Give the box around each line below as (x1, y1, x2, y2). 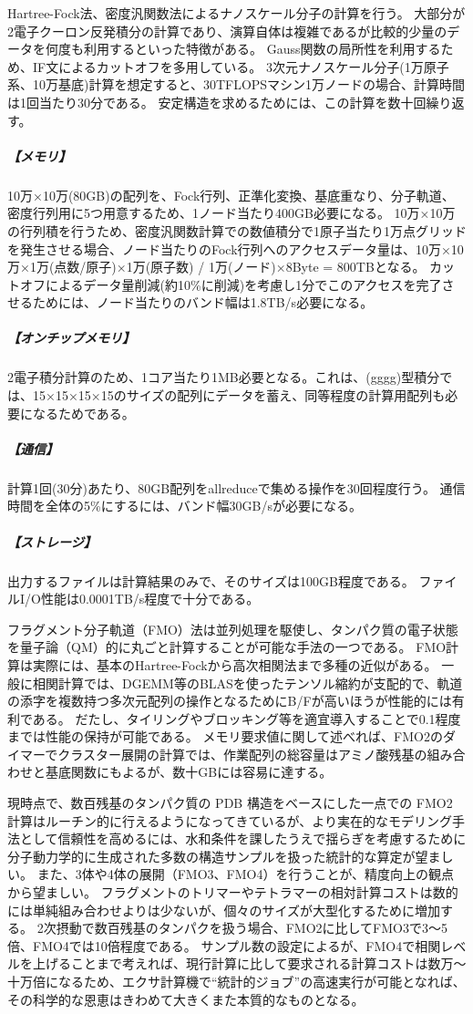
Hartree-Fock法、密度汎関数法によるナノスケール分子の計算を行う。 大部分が (7, 4, 466, 22)
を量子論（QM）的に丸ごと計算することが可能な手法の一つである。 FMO (7, 637, 447, 657)
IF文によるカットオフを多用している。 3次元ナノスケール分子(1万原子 (32, 57, 449, 76)
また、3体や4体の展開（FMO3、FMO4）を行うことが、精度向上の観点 (36, 864, 455, 884)
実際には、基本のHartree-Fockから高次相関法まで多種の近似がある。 (32, 655, 437, 674)
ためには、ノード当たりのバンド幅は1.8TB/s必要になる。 (32, 293, 374, 312)
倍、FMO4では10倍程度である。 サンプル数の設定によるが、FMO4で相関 (7, 936, 441, 955)
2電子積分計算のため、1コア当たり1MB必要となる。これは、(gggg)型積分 (7, 367, 440, 387)
